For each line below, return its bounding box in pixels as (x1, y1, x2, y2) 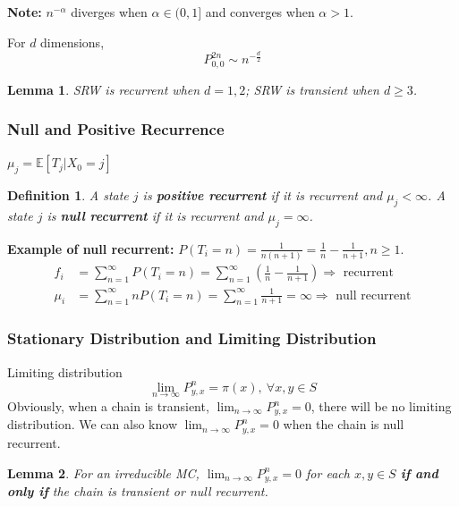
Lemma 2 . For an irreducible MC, (7, 463, 200, 482)
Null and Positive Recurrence (7, 118, 225, 140)
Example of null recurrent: (7, 239, 174, 257)
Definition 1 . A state (7, 186, 129, 205)
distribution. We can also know (7, 415, 177, 434)
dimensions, (40, 32, 105, 51)
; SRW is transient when (245, 80, 379, 98)
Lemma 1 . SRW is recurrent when (7, 80, 200, 98)
